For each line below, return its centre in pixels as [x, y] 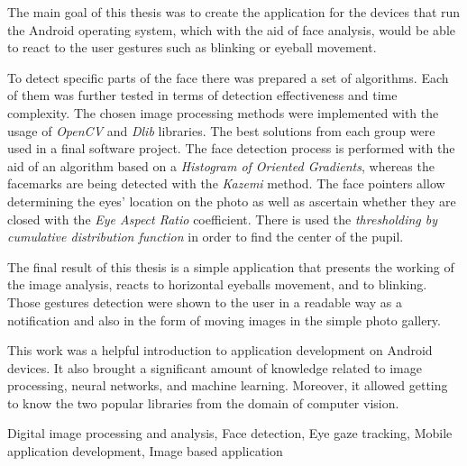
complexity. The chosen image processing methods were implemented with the [223, 112]
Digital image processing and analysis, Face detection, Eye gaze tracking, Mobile [230, 433]
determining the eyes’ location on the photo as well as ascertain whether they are [232, 201]
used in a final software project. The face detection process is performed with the [231, 148]
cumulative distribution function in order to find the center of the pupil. [206, 237]
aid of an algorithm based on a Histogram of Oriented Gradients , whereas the [221, 165]
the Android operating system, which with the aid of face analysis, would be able [232, 29]
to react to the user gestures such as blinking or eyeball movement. [192, 47]
